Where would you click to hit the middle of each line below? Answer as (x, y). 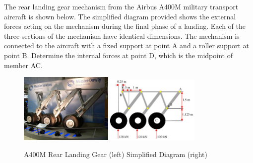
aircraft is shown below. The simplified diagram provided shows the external (120, 16)
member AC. (23, 65)
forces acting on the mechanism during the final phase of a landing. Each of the (125, 26)
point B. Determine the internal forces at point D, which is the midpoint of (118, 55)
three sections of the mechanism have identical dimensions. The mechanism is (122, 36)
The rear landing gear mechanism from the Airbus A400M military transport (121, 6)
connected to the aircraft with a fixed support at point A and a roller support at (126, 45)
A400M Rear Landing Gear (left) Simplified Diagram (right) (116, 154)
